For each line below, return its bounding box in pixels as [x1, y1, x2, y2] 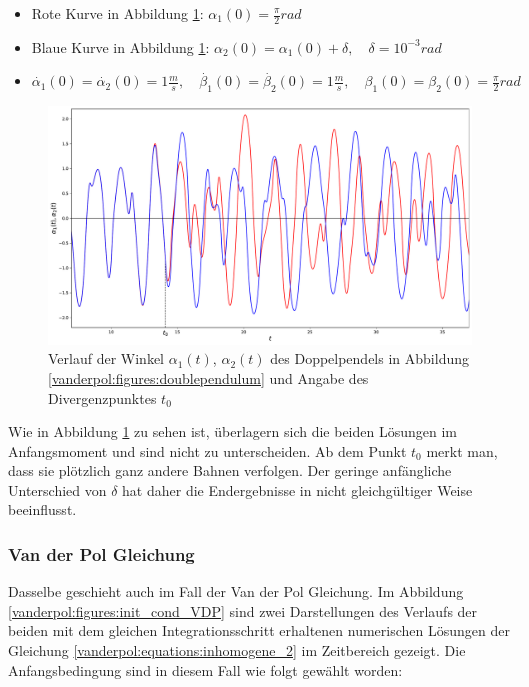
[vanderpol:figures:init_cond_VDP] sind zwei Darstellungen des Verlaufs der [8, 600, 478, 621]
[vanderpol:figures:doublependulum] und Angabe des [48, 367, 369, 388]
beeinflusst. [8, 499, 77, 520]
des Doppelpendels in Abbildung [270, 348, 469, 369]
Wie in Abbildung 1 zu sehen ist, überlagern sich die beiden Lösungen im [8, 421, 458, 442]
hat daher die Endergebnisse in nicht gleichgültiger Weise [122, 479, 473, 500]
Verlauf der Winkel [48, 348, 164, 369]
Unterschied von [8, 479, 107, 500]
